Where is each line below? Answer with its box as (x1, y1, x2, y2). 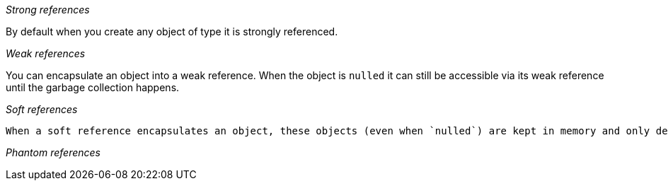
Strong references (6, 4, 90, 16)
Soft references (6, 103, 78, 115)
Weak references (6, 47, 86, 59)
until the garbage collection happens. (6, 81, 180, 93)
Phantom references (6, 146, 100, 158)
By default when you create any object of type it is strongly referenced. (6, 25, 338, 37)
